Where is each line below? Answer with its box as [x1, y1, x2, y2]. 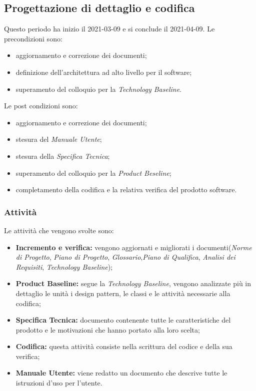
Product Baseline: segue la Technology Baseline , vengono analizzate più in [15, 278, 251, 289]
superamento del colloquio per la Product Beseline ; [15, 167, 171, 178]
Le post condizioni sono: [4, 100, 78, 111]
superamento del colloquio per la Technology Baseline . [15, 83, 181, 94]
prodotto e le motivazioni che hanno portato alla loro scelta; [15, 324, 200, 335]
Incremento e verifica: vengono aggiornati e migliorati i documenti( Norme [15, 242, 252, 252]
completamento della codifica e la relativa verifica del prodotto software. [15, 184, 237, 195]
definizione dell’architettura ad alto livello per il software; [15, 66, 192, 77]
